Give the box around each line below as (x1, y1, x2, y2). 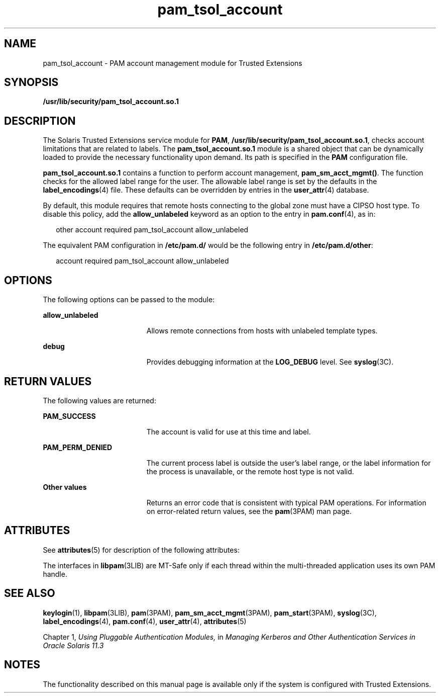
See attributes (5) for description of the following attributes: (43, 545, 240, 554)
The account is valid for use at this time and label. (146, 427, 311, 436)
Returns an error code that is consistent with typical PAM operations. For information (146, 498, 426, 507)
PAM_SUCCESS (43, 411, 96, 420)
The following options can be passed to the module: (43, 295, 215, 304)
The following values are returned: (43, 396, 156, 405)
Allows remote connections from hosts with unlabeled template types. (146, 326, 378, 335)
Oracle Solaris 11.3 (43, 641, 104, 650)
